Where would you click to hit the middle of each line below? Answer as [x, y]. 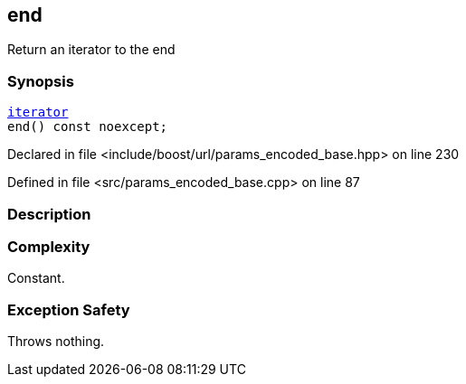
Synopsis [41, 81]
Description [49, 214]
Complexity [49, 246]
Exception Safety [69, 309]
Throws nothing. [56, 342]
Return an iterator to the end [91, 50]
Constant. [36, 278]
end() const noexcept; [88, 127]
